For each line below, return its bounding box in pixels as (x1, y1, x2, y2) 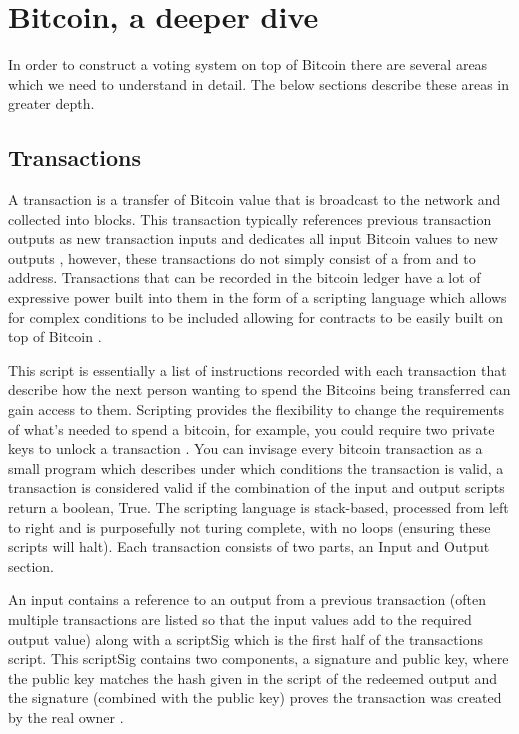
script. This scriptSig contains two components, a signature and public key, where (8, 648, 509, 669)
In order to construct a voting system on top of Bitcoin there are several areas (8, 54, 488, 75)
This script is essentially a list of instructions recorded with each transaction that (8, 359, 507, 380)
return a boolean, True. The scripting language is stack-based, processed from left (8, 497, 509, 518)
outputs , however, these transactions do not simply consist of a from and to (8, 247, 476, 268)
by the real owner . (8, 706, 124, 727)
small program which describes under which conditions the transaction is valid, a (8, 457, 504, 478)
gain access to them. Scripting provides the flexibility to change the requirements (8, 399, 504, 420)
